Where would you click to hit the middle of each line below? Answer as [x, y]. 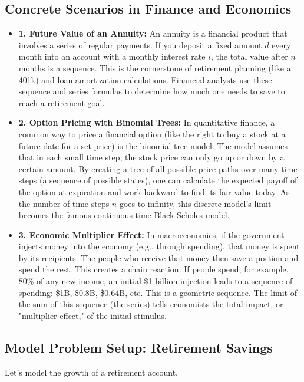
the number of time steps [64, 203]
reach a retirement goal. [62, 102]
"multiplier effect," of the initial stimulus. [92, 315]
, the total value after [250, 56]
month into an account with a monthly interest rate [112, 56]
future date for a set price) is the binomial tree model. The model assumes [153, 145]
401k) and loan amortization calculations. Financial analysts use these [145, 79]
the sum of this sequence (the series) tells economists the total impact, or [151, 304]
